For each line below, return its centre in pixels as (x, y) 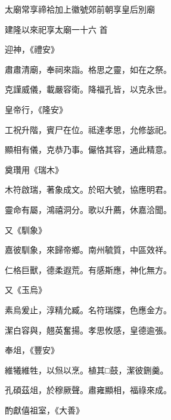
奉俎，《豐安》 (32, 350)
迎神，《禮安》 (32, 49)
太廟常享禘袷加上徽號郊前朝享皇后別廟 (80, 9)
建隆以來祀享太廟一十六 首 (56, 29)
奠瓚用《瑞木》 (34, 169)
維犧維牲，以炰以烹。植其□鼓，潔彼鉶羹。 (87, 370)
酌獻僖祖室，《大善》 (44, 410)
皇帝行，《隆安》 (36, 109)
